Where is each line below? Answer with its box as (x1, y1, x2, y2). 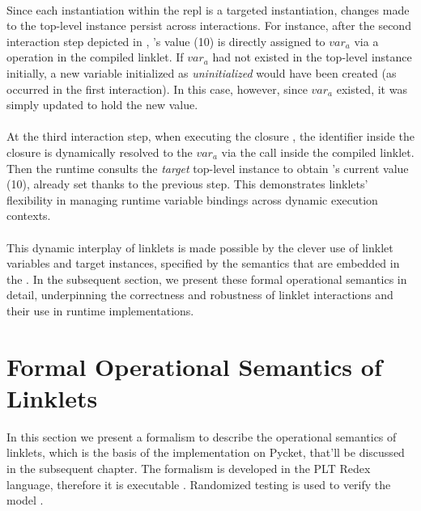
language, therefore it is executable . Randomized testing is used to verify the (6, 475, 391, 492)
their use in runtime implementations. (6, 302, 194, 319)
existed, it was (336, 80, 407, 97)
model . (6, 492, 44, 509)
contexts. (6, 207, 51, 224)
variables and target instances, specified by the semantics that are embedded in (6, 255, 400, 272)
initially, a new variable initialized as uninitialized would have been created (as (6, 64, 397, 81)
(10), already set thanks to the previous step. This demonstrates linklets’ (6, 175, 368, 192)
